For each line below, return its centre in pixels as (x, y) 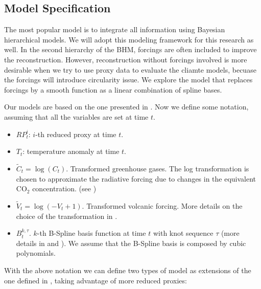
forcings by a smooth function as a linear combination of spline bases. (113, 89)
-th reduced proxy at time (76, 134)
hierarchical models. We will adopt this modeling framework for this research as (129, 39)
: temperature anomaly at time (71, 151)
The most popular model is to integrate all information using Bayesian (115, 29)
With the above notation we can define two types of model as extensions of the (128, 270)
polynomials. (36, 253)
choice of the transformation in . (67, 216)
